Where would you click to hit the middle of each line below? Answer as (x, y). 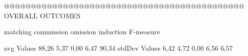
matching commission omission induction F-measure (82, 32)
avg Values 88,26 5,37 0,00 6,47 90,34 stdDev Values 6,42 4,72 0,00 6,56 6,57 (119, 48)
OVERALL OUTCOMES (42, 15)
